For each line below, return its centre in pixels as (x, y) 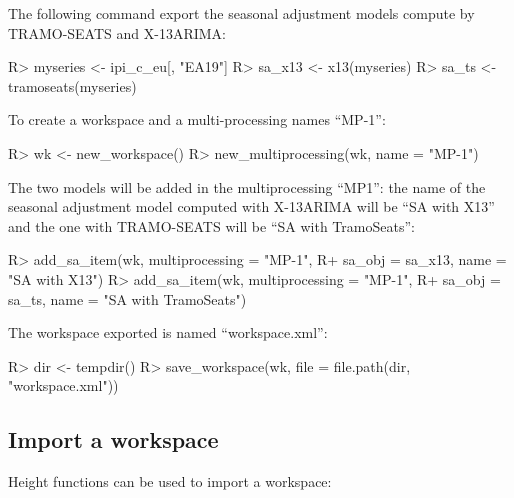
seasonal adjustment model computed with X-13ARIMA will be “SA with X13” (251, 206)
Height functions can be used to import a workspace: (170, 481)
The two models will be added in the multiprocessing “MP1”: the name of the (247, 186)
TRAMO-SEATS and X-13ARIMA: (117, 32)
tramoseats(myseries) (72, 85)
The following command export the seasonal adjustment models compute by (241, 13)
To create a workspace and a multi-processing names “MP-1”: (197, 119)
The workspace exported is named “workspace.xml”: (168, 332)
